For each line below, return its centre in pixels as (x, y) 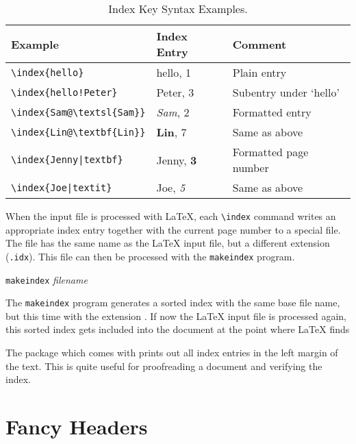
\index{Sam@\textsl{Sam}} (78, 112)
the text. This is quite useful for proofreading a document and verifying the (164, 366)
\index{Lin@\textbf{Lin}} (78, 132)
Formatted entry (272, 112)
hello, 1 (174, 72)
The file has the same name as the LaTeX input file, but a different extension (168, 243)
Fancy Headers (77, 426)
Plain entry (259, 72)
